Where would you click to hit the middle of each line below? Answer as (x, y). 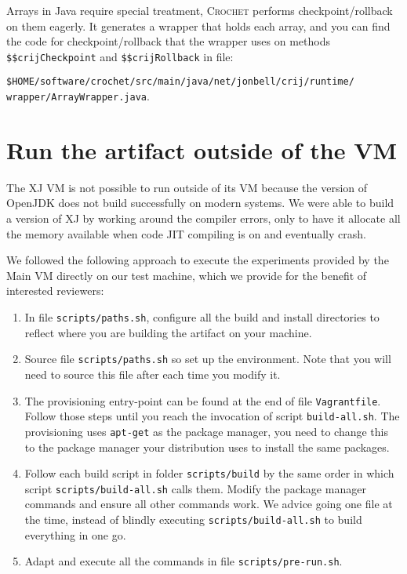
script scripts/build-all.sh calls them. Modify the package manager (195, 488)
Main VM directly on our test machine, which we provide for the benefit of (187, 275)
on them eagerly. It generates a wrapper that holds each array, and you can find (198, 25)
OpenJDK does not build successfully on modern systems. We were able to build (200, 203)
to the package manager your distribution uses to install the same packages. (207, 447)
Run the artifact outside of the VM (202, 149)
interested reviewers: (55, 291)
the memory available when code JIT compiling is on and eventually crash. (186, 233)
